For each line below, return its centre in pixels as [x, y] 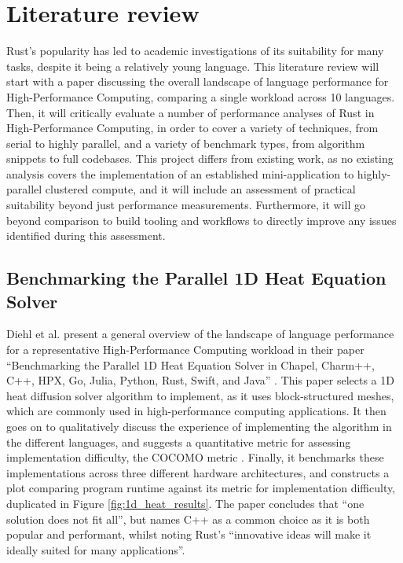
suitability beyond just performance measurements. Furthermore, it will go [186, 205]
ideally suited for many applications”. [96, 549]
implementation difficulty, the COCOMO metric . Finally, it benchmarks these [195, 457]
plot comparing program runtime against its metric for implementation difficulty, [201, 488]
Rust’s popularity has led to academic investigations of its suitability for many [195, 51]
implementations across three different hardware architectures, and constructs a [198, 472]
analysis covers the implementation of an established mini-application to [180, 173]
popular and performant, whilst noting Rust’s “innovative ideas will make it [189, 534]
